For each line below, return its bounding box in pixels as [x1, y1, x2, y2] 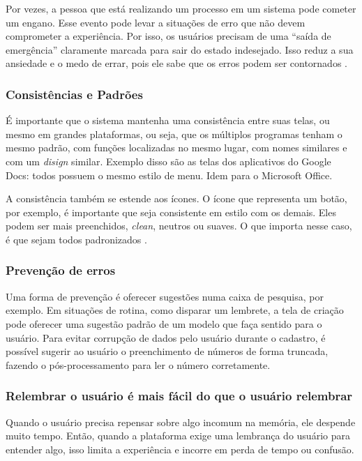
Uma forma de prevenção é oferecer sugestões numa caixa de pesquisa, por [6, 289, 324, 303]
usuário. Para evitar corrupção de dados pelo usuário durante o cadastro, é [6, 330, 326, 345]
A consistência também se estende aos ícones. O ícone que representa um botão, [6, 191, 347, 206]
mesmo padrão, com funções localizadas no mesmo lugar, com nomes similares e [6, 140, 347, 155]
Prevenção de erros [6, 262, 116, 279]
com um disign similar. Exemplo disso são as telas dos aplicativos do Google [6, 153, 331, 168]
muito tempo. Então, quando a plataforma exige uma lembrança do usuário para [6, 428, 350, 443]
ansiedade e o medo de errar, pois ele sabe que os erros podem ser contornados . [6, 56, 347, 70]
